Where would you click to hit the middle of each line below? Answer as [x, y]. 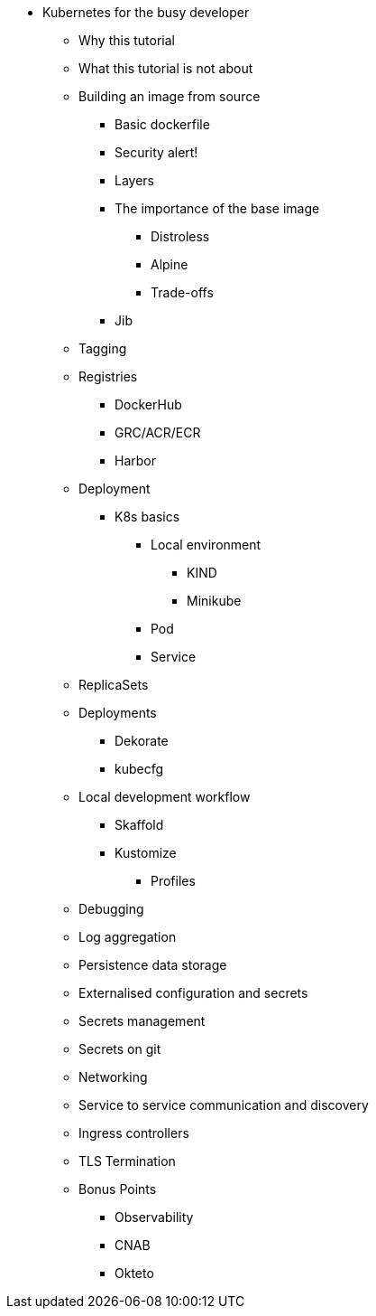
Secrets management [142, 1021]
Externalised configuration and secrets [193, 993]
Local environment [206, 545]
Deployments [118, 713]
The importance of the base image [217, 208]
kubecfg [139, 769]
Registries [108, 376]
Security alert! [156, 152]
